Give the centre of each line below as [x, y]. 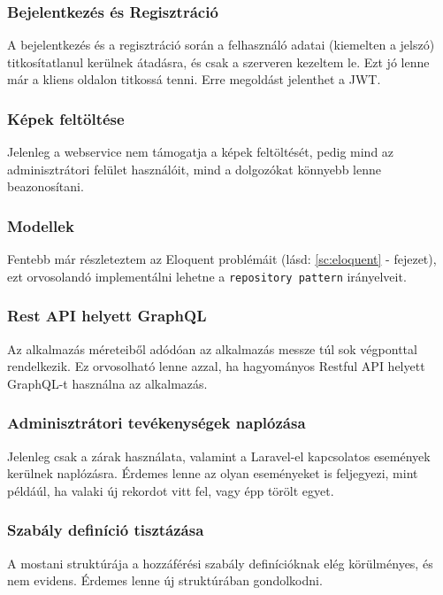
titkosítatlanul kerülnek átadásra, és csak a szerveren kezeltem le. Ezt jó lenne [218, 62]
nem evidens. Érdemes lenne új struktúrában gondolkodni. [165, 580]
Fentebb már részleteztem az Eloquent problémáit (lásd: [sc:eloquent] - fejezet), [222, 259]
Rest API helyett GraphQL [107, 316]
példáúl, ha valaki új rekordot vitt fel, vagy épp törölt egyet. [171, 490]
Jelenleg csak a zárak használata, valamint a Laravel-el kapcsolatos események [219, 456]
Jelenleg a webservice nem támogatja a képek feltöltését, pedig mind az [201, 152]
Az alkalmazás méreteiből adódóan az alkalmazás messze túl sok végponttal [212, 348]
